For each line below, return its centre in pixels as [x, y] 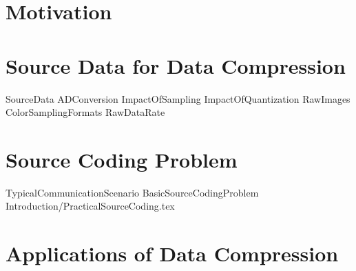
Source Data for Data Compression [176, 65]
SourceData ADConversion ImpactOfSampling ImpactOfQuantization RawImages [178, 98]
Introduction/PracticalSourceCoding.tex [90, 206]
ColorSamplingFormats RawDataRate [85, 112]
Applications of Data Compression [172, 253]
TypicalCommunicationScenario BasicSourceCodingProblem [132, 192]
